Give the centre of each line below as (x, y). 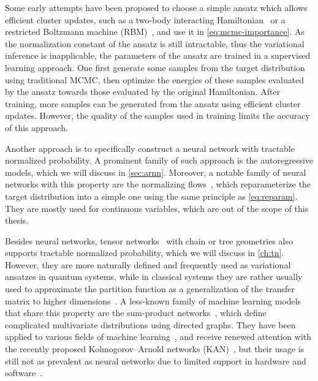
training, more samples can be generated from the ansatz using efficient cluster (153, 103)
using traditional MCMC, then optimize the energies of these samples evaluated (155, 79)
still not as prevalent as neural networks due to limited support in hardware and (156, 360)
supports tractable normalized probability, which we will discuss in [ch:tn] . (145, 253)
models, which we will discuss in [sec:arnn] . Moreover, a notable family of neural (156, 172)
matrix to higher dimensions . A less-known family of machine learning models (153, 300)
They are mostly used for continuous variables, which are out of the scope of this (157, 208)
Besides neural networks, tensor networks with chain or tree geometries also (149, 240)
